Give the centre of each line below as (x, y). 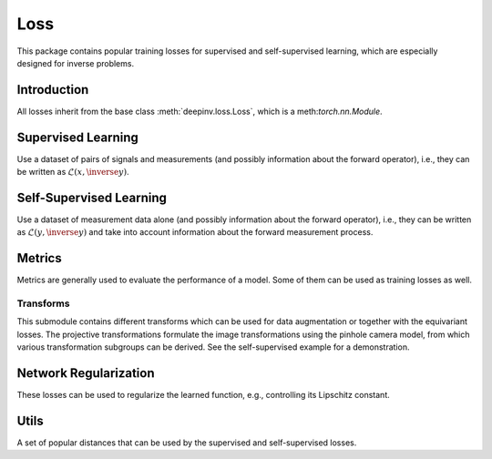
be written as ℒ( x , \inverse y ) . (73, 172)
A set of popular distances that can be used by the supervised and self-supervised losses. (187, 443)
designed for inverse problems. (76, 63)
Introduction (53, 90)
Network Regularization (86, 373)
